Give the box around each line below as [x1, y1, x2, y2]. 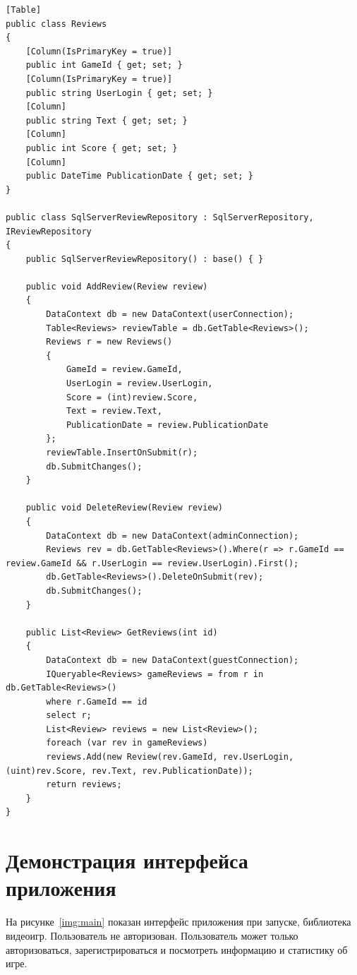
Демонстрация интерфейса [6, 846, 248, 875]
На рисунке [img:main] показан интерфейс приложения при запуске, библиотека [6, 914, 351, 929]
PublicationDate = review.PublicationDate [66, 419, 269, 430]
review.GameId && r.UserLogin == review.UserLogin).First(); [6, 558, 299, 568]
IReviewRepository [6, 226, 92, 237]
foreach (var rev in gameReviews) [46, 738, 208, 748]
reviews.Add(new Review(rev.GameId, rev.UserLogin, [46, 752, 294, 762]
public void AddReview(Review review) [25, 281, 208, 292]
